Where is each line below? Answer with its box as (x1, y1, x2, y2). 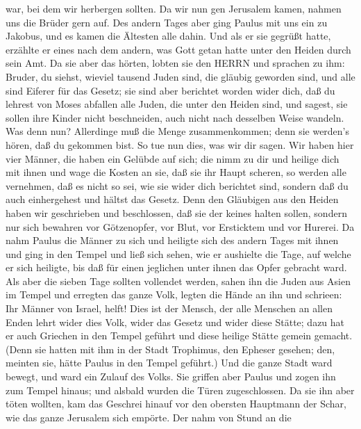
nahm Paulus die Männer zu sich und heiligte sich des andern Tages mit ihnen (6, 233, 339, 248)
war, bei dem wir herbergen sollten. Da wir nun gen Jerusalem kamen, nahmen (6, 1, 342, 15)
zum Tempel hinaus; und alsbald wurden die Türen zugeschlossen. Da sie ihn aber (6, 382, 355, 397)
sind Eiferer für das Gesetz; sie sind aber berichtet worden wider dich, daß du (6, 83, 335, 97)
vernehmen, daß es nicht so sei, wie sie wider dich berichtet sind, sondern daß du (6, 178, 349, 193)
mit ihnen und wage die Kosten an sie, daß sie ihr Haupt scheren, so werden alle (6, 165, 346, 179)
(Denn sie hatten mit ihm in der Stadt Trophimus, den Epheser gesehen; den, (6, 341, 335, 356)
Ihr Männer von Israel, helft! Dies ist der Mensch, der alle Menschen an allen (6, 301, 333, 316)
